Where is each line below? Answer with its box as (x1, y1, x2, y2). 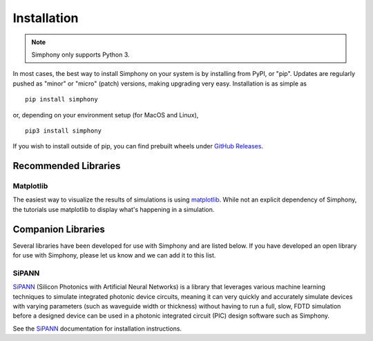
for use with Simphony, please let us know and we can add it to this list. (12, 251, 216, 260)
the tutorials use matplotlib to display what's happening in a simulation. (12, 205, 215, 213)
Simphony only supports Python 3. (31, 50, 130, 59)
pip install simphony (25, 95, 98, 104)
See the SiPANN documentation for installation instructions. (12, 324, 182, 333)
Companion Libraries (12, 223, 105, 235)
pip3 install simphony (25, 126, 102, 135)
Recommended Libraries (12, 160, 121, 172)
